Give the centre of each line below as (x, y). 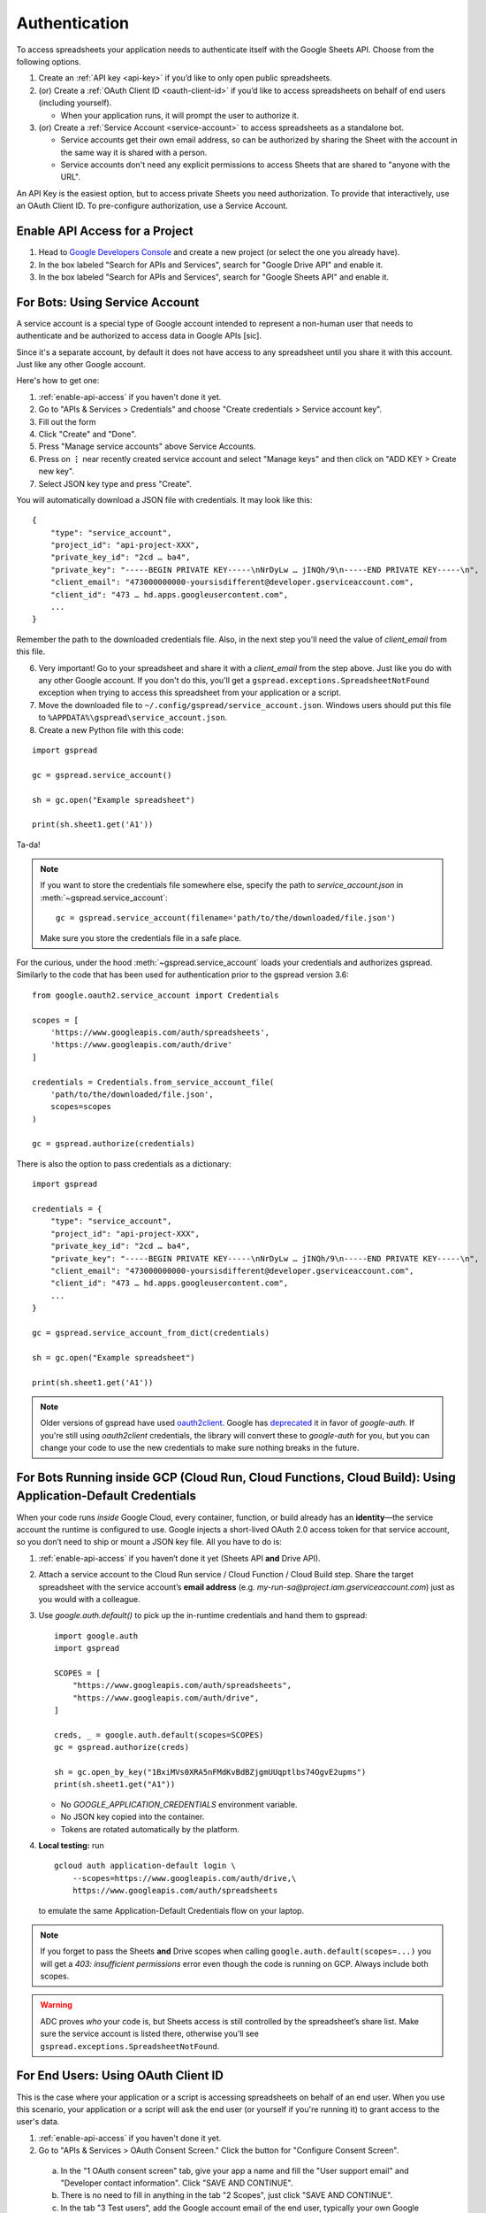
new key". (57, 471)
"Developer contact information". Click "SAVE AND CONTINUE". (177, 2183)
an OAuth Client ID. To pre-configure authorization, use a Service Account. (152, 206)
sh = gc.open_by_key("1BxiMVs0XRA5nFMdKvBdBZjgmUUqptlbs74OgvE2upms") (210, 1772)
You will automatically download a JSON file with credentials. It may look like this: (164, 499)
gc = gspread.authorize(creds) (122, 1747)
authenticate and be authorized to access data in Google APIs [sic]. (139, 335)
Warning (56, 2005)
